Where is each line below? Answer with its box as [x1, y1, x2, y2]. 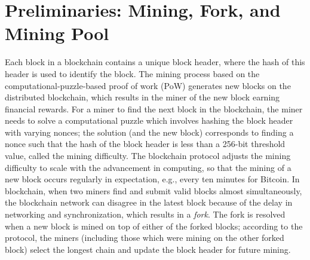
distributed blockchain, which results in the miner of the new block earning [5, 91, 280, 103]
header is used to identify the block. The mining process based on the [5, 67, 260, 79]
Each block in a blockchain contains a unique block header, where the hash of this [5, 56, 305, 68]
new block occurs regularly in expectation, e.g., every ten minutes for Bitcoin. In [5, 173, 300, 185]
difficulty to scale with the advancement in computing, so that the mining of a [5, 161, 291, 173]
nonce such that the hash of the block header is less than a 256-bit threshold [5, 137, 286, 150]
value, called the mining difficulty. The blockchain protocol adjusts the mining [5, 149, 291, 162]
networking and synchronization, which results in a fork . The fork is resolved [5, 208, 286, 221]
